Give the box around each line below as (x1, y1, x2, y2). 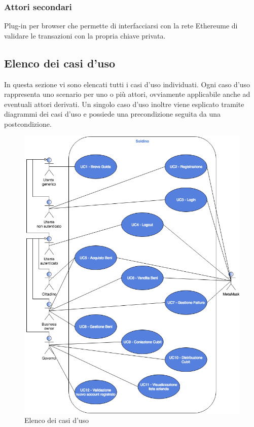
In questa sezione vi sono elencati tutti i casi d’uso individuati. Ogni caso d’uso (4, 79, 250, 89)
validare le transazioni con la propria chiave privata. (4, 30, 166, 41)
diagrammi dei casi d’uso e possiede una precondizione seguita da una (4, 109, 221, 119)
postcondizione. (4, 118, 52, 129)
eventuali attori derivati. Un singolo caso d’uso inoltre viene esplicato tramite (4, 98, 244, 109)
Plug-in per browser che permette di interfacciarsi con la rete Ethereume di (4, 20, 238, 31)
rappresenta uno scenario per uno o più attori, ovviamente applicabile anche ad (4, 89, 250, 99)
